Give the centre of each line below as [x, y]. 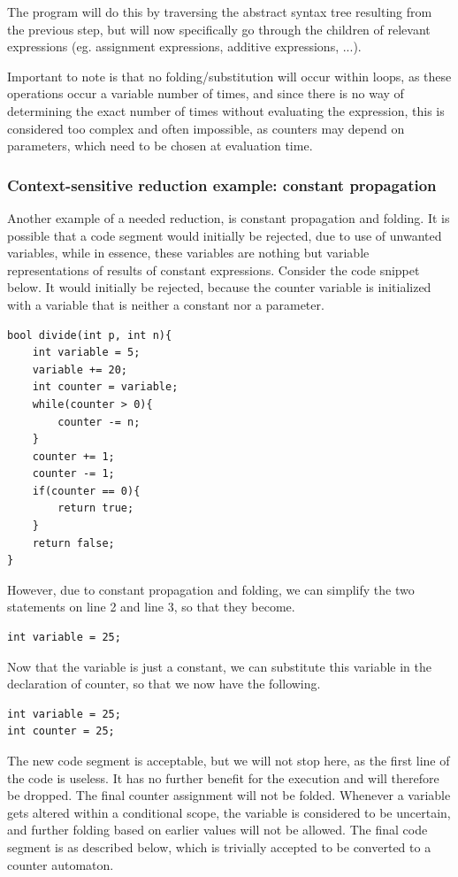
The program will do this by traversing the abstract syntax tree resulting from [220, 12]
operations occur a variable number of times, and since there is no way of [206, 93]
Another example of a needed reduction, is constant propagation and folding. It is [229, 217]
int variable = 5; [86, 353]
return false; [73, 543]
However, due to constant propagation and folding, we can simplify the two [211, 589]
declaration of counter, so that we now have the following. [164, 684]
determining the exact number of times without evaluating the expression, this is [226, 110]
